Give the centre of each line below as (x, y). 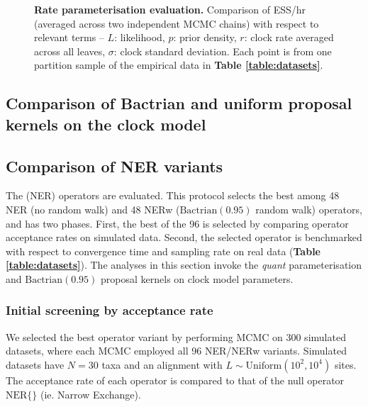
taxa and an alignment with (162, 364)
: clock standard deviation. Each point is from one (223, 51)
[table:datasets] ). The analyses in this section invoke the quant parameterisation (184, 265)
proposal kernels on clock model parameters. (197, 278)
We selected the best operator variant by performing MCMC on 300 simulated (176, 336)
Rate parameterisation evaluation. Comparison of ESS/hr (170, 9)
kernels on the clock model (106, 124)
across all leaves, (70, 51)
